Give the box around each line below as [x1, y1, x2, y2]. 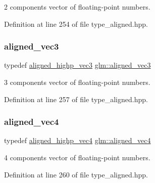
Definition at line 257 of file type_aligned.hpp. [4, 94, 148, 104]
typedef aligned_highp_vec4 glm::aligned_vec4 [4, 135, 151, 146]
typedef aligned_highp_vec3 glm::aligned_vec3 [4, 60, 151, 70]
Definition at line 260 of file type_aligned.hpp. [4, 169, 148, 179]
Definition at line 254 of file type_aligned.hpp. [4, 18, 148, 29]
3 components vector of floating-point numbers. [4, 77, 150, 87]
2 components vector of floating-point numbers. [4, 2, 150, 12]
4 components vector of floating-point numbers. [4, 152, 150, 162]
